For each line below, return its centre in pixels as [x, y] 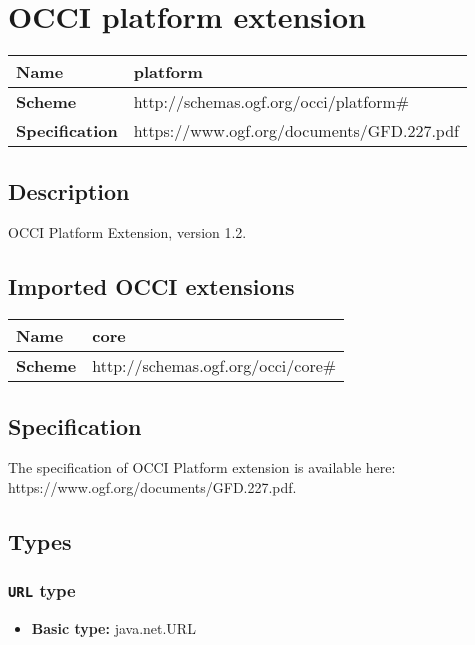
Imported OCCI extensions [151, 286]
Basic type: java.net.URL [113, 628]
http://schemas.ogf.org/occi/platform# [271, 102]
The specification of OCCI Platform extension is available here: [202, 467]
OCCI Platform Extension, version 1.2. [127, 232]
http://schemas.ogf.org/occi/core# [214, 366]
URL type [42, 590]
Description [69, 190]
